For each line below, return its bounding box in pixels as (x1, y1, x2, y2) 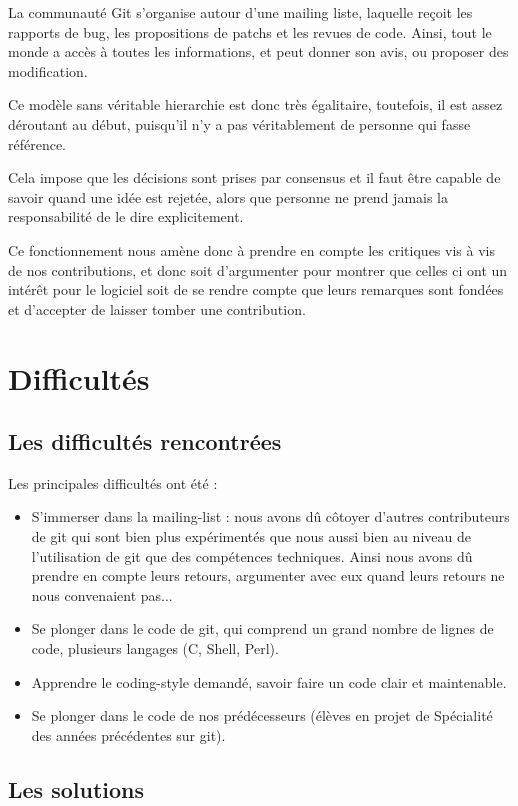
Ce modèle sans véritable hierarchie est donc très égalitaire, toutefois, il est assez (8, 94, 503, 115)
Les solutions (8, 773, 145, 804)
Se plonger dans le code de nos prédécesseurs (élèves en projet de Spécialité (31, 705, 493, 726)
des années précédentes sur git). (31, 724, 226, 745)
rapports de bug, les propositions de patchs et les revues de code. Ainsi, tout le (8, 21, 492, 42)
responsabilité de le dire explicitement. (8, 206, 244, 227)
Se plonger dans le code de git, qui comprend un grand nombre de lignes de (31, 618, 494, 639)
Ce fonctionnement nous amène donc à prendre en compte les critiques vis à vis (8, 239, 495, 260)
